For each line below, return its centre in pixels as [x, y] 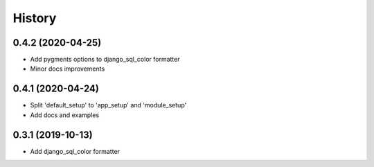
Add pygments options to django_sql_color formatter [105, 60]
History [35, 18]
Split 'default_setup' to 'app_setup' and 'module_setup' [108, 105]
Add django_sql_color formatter [75, 151]
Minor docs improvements [68, 69]
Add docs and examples [65, 115]
